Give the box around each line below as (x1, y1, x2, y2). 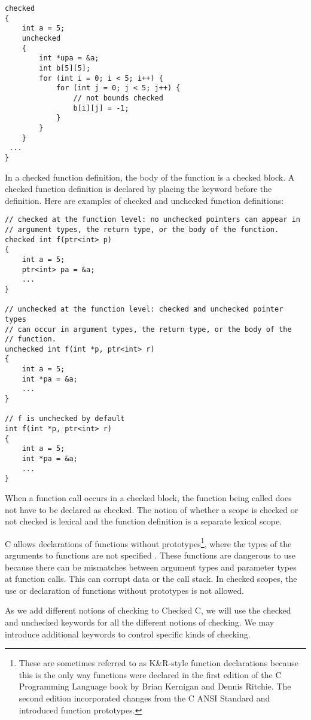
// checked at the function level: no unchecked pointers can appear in (5, 215, 300, 224)
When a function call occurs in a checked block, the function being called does (5, 492, 292, 504)
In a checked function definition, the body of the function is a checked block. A (5, 170, 295, 183)
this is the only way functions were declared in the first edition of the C (19, 668, 282, 681)
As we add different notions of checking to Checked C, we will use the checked (5, 604, 291, 617)
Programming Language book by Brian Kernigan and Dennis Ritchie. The (19, 680, 291, 692)
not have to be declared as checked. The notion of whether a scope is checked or (5, 503, 298, 515)
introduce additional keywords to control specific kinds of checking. (5, 627, 251, 640)
